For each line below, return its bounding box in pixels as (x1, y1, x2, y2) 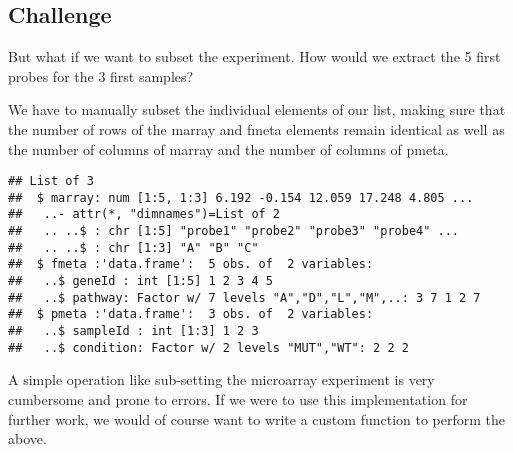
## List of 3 (8, 174, 94, 189)
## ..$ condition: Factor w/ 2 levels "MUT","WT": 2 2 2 (8, 340, 409, 355)
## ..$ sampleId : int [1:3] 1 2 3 (8, 324, 259, 339)
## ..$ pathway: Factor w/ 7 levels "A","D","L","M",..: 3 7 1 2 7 (8, 290, 481, 305)
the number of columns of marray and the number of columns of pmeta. (8, 138, 449, 159)
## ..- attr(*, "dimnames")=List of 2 (8, 207, 281, 222)
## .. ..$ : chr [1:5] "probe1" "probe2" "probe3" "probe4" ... (8, 224, 460, 239)
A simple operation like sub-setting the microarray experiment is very (8, 369, 435, 390)
